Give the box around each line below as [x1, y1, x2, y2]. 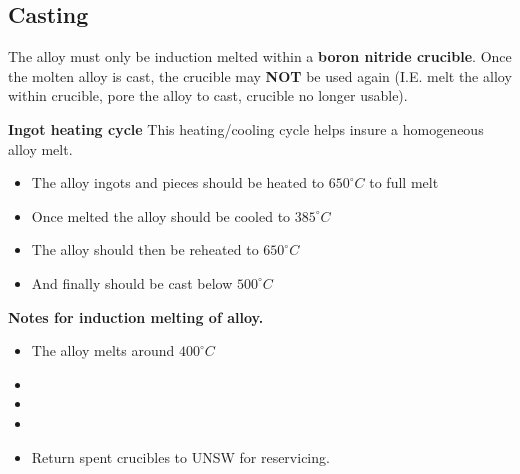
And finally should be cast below [31, 272, 233, 293]
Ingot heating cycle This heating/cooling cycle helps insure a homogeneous [8, 118, 484, 139]
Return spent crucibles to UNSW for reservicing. [31, 446, 330, 467]
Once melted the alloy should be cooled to [31, 205, 291, 226]
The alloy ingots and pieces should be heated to [31, 172, 325, 193]
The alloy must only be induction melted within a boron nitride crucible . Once [8, 46, 512, 67]
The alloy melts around [31, 340, 175, 361]
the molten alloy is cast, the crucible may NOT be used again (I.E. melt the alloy [8, 65, 512, 86]
